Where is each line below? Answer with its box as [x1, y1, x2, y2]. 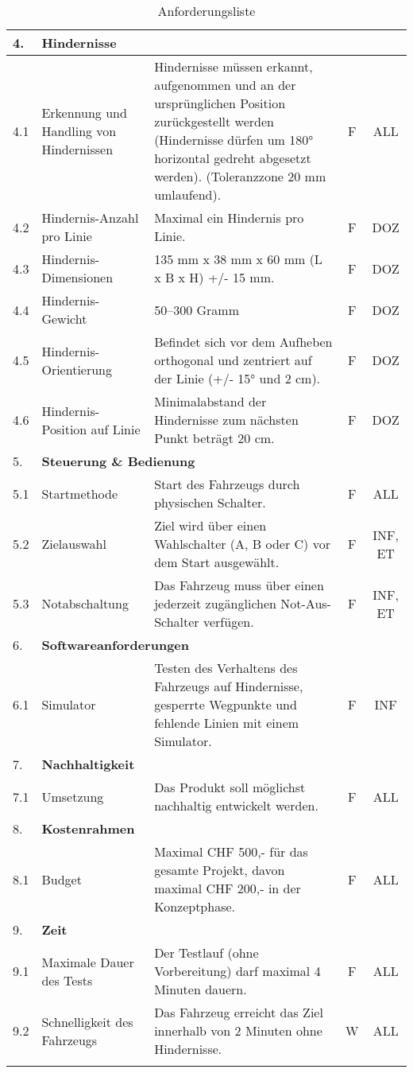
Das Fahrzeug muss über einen [154, 576, 324, 594]
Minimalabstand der [154, 392, 267, 410]
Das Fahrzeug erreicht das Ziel [154, 1003, 323, 1021]
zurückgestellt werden [154, 112, 274, 130]
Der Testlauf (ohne [154, 943, 259, 962]
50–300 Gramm [154, 300, 239, 319]
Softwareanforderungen [41, 636, 189, 654]
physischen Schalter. [154, 493, 266, 511]
